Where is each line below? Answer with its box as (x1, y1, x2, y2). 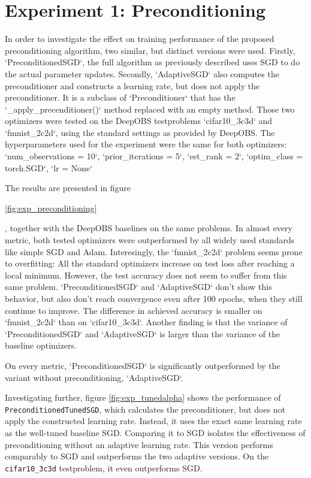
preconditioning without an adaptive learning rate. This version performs (5, 438, 273, 450)
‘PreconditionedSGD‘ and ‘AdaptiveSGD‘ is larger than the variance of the (5, 327, 280, 340)
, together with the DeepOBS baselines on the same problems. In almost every (5, 222, 292, 234)
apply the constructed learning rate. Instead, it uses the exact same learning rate (5, 415, 302, 427)
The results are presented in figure (5, 181, 131, 194)
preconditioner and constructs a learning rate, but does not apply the (5, 79, 260, 92)
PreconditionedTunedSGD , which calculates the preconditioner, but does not (5, 403, 286, 415)
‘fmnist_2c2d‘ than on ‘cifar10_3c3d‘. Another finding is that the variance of (5, 316, 288, 328)
